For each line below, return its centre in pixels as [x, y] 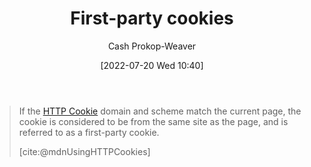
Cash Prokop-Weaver [152, 46]
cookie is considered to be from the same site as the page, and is [153, 121]
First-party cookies [152, 18]
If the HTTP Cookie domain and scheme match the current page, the [160, 111]
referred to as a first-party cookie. [89, 132]
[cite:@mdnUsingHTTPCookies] [84, 151]
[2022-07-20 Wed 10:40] [152, 65]
